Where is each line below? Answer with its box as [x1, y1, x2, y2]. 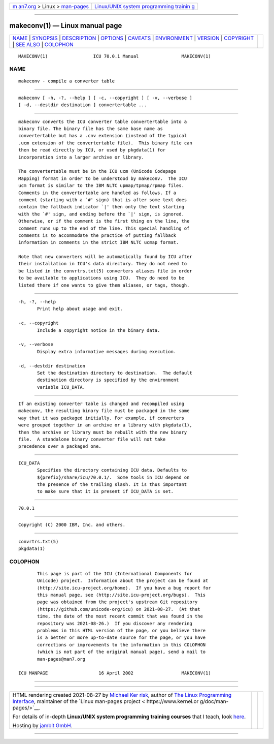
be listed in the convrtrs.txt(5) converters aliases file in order [18, 268, 192, 274]
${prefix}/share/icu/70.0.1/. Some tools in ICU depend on [37, 474, 190, 480]
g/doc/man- [199, 698, 229, 705]
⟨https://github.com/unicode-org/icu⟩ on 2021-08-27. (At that [37, 606, 200, 612]
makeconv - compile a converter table [18, 78, 115, 84]
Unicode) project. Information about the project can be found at [37, 578, 209, 584]
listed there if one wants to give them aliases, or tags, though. [18, 282, 190, 288]
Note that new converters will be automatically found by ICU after [18, 254, 192, 260]
